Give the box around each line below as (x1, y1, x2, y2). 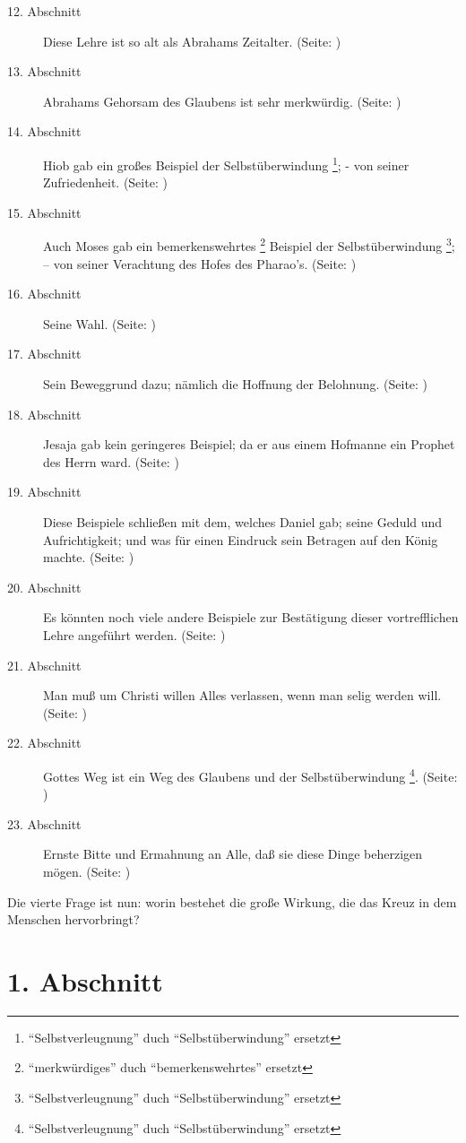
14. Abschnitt (7, 122, 82, 141)
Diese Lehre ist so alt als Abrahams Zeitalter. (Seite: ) (43, 31, 341, 50)
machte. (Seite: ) (43, 548, 134, 567)
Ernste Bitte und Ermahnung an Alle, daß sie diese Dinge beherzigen (43, 844, 423, 863)
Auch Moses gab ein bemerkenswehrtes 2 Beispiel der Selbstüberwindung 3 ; (43, 234, 455, 255)
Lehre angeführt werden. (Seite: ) (43, 625, 226, 644)
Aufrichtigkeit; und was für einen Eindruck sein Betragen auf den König (43, 530, 438, 549)
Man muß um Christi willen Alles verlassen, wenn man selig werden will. (43, 686, 442, 705)
